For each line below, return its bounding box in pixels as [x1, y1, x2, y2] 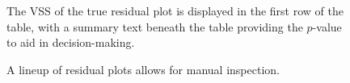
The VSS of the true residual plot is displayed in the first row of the [6, 2, 344, 19]
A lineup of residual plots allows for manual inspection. [6, 60, 280, 77]
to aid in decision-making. [6, 34, 135, 51]
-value [312, 18, 342, 35]
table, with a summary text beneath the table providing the [6, 18, 303, 35]
